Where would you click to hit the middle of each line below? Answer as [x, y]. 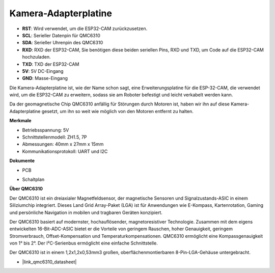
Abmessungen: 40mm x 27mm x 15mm [63, 144]
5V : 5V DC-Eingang [43, 71]
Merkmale [20, 121]
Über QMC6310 [26, 189]
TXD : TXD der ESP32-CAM [51, 64]
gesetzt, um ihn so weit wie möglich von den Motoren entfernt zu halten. [117, 111]
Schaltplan [33, 179]
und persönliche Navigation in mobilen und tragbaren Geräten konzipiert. [86, 212]
